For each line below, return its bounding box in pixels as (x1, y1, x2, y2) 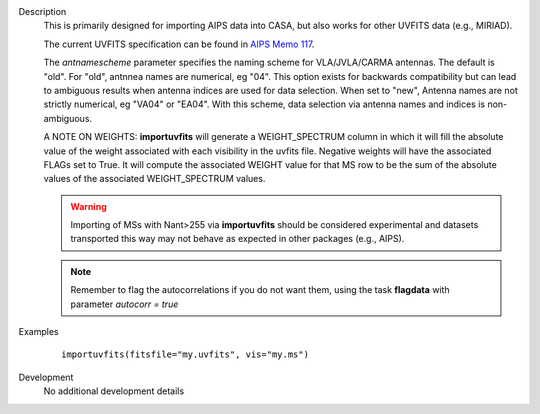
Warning (70, 200, 107, 212)
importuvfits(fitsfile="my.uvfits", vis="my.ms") (61, 349, 310, 360)
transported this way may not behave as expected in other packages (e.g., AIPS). (70, 233, 405, 245)
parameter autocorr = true (70, 298, 179, 310)
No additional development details (43, 385, 185, 397)
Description (18, 6, 67, 17)
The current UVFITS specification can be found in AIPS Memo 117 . (43, 38, 315, 50)
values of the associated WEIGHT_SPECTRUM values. (43, 173, 266, 185)
